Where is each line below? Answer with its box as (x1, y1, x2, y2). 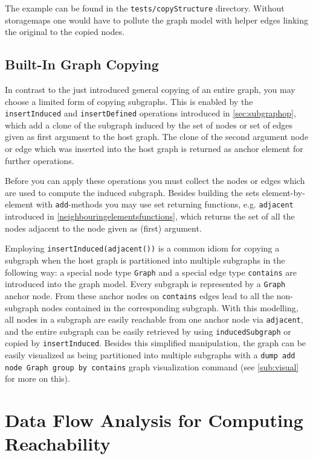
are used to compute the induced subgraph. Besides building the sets (5, 186, 260, 198)
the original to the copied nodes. (5, 25, 125, 38)
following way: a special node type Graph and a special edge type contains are (5, 265, 297, 278)
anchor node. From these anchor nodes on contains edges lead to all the (5, 289, 274, 302)
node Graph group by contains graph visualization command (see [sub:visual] (5, 360, 299, 373)
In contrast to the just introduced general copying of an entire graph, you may (5, 83, 295, 96)
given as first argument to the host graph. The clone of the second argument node (5, 130, 309, 143)
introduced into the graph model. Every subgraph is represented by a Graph (5, 277, 286, 290)
